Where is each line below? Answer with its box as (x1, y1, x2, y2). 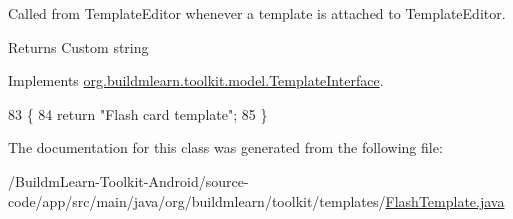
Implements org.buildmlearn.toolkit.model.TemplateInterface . (8, 70, 384, 91)
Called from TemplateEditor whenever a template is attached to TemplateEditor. (8, 3, 506, 23)
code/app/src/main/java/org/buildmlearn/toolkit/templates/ (8, 190, 386, 211)
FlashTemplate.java (385, 190, 505, 211)
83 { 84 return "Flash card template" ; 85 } (8, 103, 268, 124)
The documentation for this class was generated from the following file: (8, 137, 443, 158)
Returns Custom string (8, 36, 149, 57)
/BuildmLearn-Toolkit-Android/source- (8, 170, 249, 191)
